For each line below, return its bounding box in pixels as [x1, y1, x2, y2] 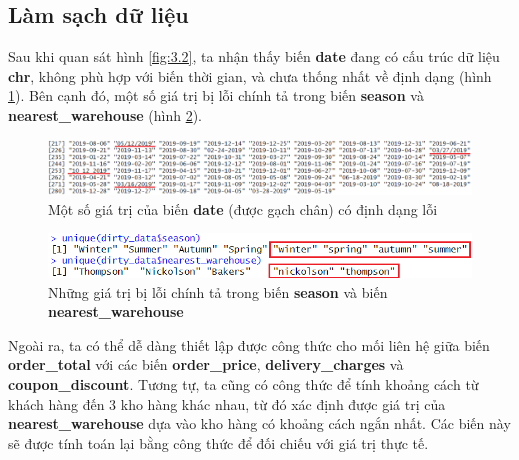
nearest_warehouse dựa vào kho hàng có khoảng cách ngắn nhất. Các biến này [8, 413, 511, 434]
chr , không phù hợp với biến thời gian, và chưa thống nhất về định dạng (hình [8, 65, 492, 86]
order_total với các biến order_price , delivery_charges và [8, 354, 404, 375]
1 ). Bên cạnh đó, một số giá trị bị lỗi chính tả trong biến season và [8, 85, 424, 106]
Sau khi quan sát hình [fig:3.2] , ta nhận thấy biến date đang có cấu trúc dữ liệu [8, 46, 500, 67]
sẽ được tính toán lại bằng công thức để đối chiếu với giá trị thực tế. [8, 432, 429, 453]
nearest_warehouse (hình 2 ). [8, 104, 203, 125]
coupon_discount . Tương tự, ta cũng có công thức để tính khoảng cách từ [8, 373, 479, 394]
